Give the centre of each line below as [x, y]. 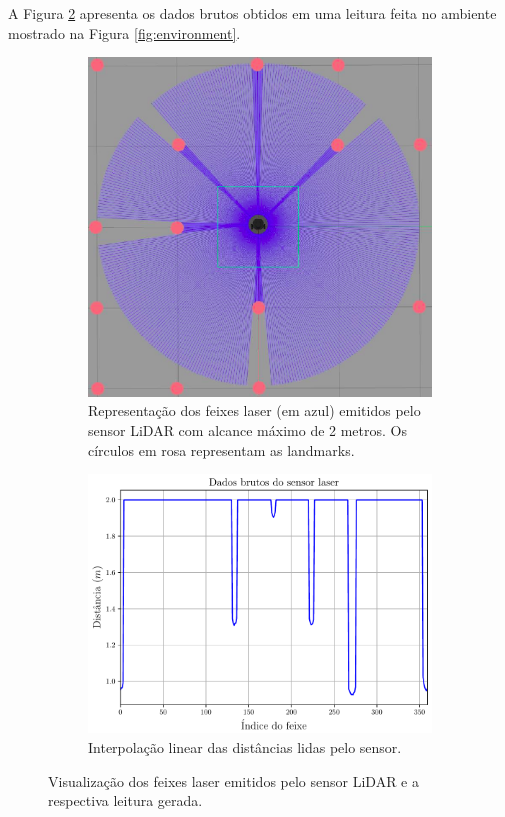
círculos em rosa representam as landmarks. [221, 449]
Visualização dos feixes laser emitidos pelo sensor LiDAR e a [233, 780]
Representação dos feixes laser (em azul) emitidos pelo [254, 410]
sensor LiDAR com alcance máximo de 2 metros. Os [248, 430]
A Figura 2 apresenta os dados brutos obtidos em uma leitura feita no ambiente [252, 13]
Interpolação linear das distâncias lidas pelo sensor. [245, 747]
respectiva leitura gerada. [125, 800]
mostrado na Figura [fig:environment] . [124, 32]
